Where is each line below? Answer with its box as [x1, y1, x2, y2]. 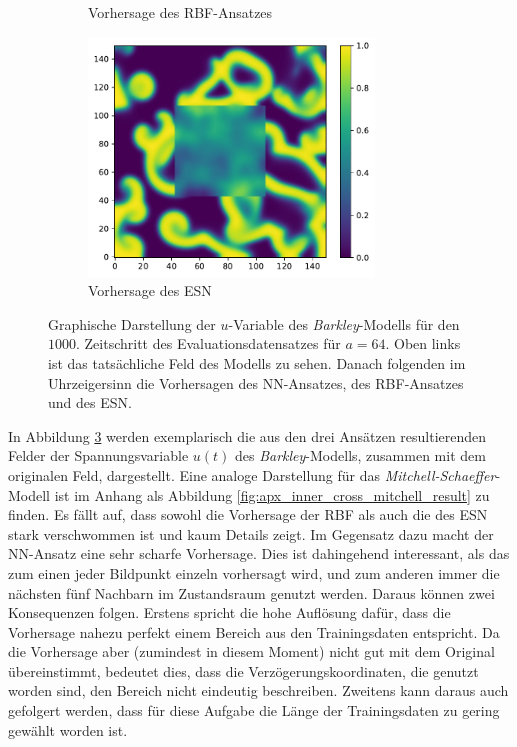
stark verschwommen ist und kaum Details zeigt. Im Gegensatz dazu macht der [8, 523, 494, 544]
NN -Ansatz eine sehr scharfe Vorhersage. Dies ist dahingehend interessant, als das [8, 543, 510, 564]
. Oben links [385, 333, 461, 354]
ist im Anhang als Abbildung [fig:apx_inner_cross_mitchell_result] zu [54, 484, 490, 505]
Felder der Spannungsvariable [8, 445, 189, 466]
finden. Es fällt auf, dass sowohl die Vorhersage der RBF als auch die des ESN [8, 504, 488, 525]
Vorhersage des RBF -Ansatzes [88, 2, 273, 22]
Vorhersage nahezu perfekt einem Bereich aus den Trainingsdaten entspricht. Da [8, 621, 500, 642]
